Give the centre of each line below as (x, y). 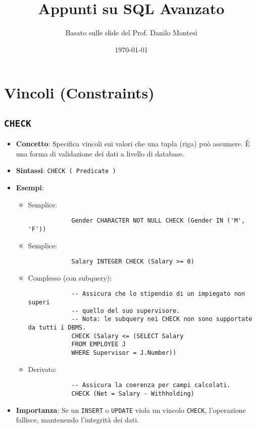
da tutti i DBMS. (57, 328)
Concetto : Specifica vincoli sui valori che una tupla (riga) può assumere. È (133, 144)
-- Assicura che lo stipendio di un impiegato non (158, 294)
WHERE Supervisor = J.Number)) (124, 353)
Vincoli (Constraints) (79, 93)
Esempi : (30, 188)
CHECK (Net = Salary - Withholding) (133, 393)
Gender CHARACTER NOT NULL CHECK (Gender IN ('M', (158, 221)
